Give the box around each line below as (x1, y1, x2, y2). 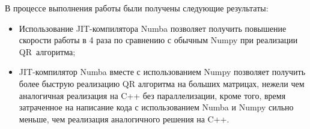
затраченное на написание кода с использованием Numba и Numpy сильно (19, 101, 294, 113)
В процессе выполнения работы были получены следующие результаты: (5, 2, 269, 14)
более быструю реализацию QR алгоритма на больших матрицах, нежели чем (19, 77, 305, 89)
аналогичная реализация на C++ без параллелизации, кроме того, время (19, 89, 286, 101)
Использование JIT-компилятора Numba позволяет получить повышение (19, 22, 287, 34)
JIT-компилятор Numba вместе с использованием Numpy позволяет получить (19, 65, 306, 78)
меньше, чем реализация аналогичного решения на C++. (19, 112, 229, 125)
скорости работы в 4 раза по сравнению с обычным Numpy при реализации (19, 34, 298, 46)
